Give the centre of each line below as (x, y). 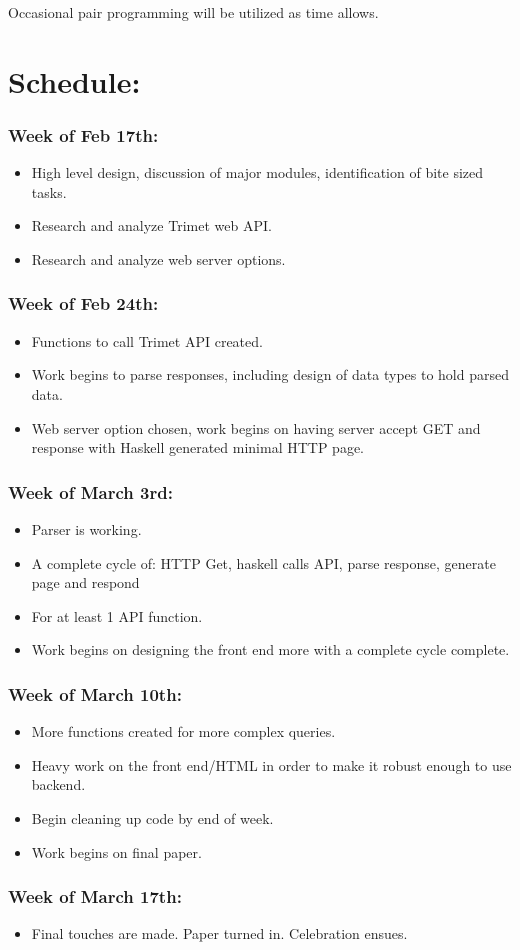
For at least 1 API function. (117, 615)
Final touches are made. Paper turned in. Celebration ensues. (219, 933)
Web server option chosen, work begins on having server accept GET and (256, 427)
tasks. (49, 191)
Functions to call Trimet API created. (147, 340)
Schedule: (74, 80)
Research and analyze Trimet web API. (151, 225)
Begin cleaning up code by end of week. (152, 817)
